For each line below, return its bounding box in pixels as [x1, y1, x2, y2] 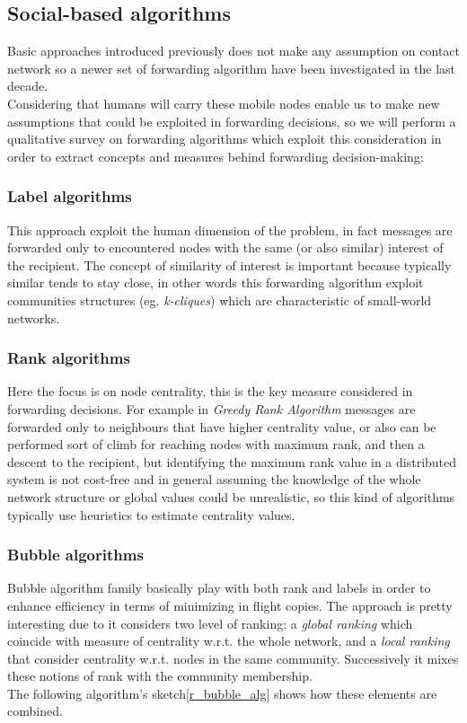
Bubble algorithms [7, 543, 144, 566]
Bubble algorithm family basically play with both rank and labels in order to [7, 578, 431, 597]
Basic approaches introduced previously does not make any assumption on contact [7, 41, 460, 60]
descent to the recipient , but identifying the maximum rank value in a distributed [7, 452, 457, 471]
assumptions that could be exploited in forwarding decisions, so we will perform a [7, 111, 456, 130]
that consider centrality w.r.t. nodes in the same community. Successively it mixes [7, 648, 459, 667]
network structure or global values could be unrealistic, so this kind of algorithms [7, 487, 455, 506]
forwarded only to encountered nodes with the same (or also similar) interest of [7, 238, 444, 257]
